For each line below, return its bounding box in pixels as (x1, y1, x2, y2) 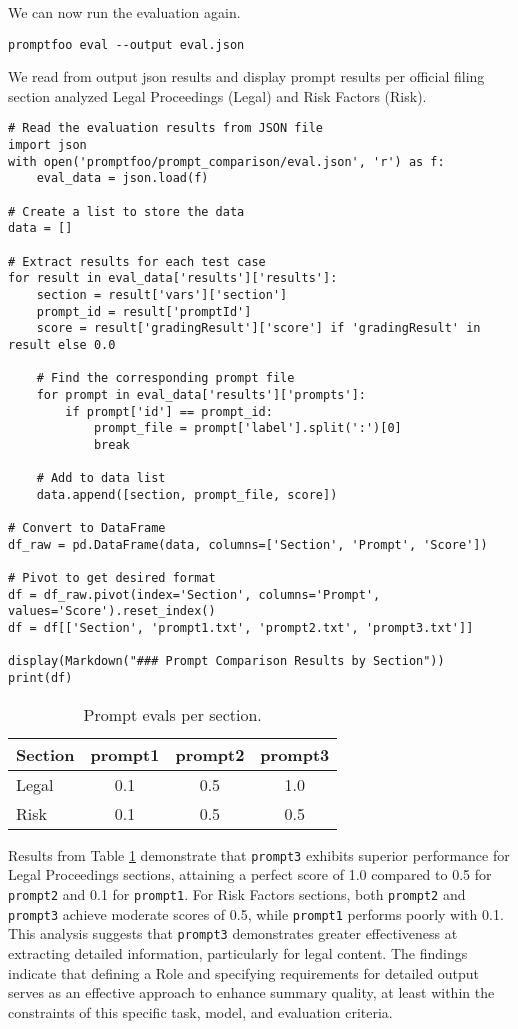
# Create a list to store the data (8, 204, 245, 219)
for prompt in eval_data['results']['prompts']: (36, 387, 366, 402)
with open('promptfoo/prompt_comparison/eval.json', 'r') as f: (8, 154, 445, 169)
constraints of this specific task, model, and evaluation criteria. (8, 1001, 393, 1022)
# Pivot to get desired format (8, 571, 216, 586)
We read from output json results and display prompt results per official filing (8, 66, 485, 87)
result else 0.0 (8, 337, 116, 352)
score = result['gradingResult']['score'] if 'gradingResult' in (36, 321, 481, 336)
